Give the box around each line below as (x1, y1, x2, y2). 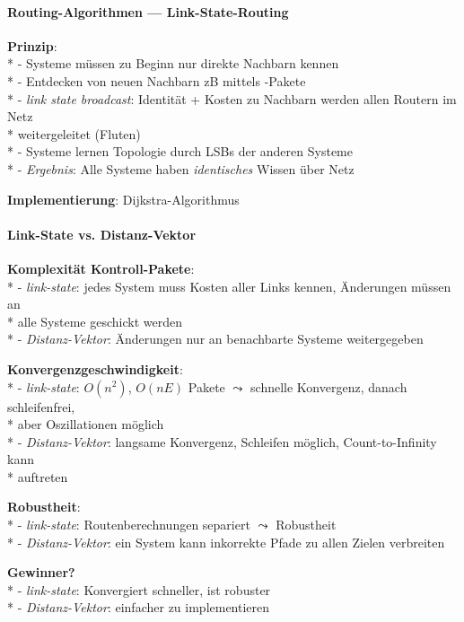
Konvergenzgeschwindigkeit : (7, 359, 183, 378)
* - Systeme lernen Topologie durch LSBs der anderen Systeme (7, 142, 353, 161)
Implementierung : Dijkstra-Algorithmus (7, 189, 240, 208)
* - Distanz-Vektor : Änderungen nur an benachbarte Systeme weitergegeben (7, 329, 424, 348)
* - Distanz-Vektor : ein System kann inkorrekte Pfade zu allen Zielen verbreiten (7, 532, 445, 551)
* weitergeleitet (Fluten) (7, 124, 141, 143)
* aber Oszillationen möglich (7, 415, 164, 434)
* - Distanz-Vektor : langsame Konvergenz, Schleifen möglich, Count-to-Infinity (7, 432, 437, 451)
